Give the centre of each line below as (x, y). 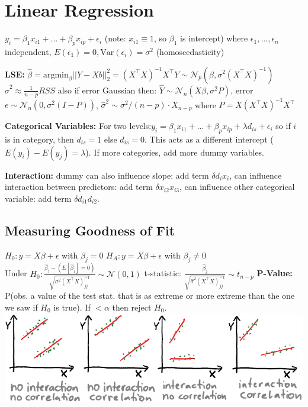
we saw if (21, 307)
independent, (28, 51)
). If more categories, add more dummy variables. (175, 152)
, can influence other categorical (237, 187)
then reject (132, 307)
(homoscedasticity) (190, 51)
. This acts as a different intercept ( (209, 139)
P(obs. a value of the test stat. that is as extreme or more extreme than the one (150, 295)
